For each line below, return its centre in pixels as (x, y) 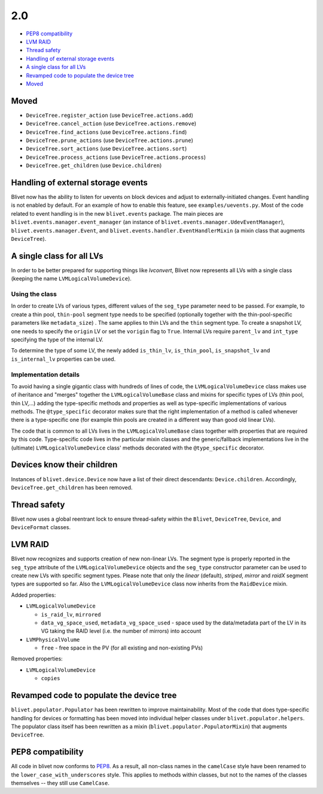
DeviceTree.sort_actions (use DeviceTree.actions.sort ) (106, 149)
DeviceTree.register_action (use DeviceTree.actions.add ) (110, 115)
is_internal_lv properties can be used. (63, 359)
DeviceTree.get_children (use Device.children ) (94, 165)
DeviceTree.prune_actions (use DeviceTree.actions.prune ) (110, 140)
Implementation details (45, 375)
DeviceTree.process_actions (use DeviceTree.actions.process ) (116, 157)
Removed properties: (37, 659)
